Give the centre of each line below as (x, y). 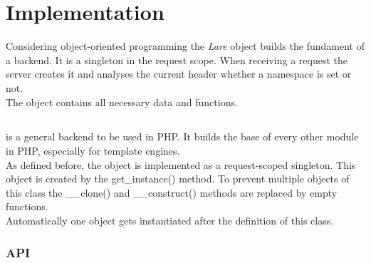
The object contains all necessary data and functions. (122, 102)
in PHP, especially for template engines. (93, 151)
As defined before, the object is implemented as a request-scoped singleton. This (181, 164)
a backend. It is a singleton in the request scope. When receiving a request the (177, 60)
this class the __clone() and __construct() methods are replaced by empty (172, 192)
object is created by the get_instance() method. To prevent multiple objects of (178, 179)
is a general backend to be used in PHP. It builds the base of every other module (182, 136)
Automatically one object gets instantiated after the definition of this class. (170, 221)
